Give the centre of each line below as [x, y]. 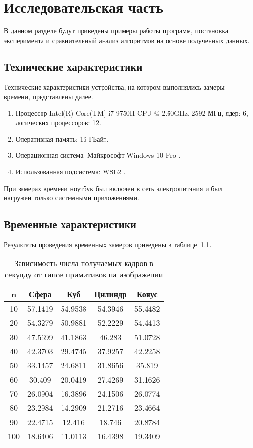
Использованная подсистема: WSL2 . [70, 172]
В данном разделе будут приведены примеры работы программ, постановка [116, 31]
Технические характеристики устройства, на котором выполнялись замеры [114, 87]
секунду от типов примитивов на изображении [84, 274]
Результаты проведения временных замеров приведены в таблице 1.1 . [108, 245]
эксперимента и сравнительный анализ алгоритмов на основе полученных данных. [127, 40]
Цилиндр [110, 294]
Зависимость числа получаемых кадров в [84, 263]
